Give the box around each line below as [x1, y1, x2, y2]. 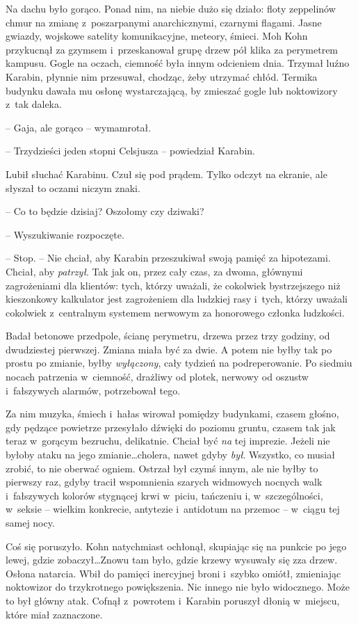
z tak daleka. [6, 97, 62, 111]
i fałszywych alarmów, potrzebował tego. [6, 383, 181, 397]
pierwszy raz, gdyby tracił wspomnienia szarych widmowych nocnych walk [6, 474, 323, 489]
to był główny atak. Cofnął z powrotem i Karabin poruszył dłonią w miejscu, [6, 593, 340, 607]
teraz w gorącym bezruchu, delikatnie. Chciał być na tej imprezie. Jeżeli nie [6, 433, 330, 448]
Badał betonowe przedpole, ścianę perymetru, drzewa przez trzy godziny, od [6, 328, 330, 343]
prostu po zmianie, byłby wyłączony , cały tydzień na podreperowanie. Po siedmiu [6, 355, 352, 370]
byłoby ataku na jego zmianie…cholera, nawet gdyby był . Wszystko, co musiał [6, 447, 335, 462]
